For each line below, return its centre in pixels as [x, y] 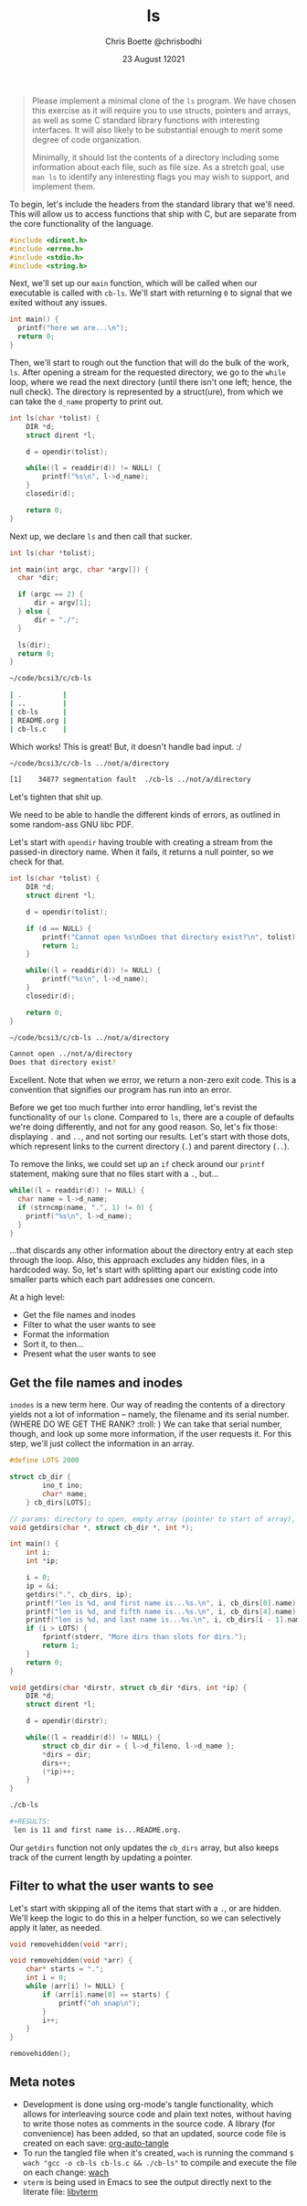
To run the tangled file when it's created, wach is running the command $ [158, 2152]
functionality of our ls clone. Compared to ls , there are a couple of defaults [152, 1118]
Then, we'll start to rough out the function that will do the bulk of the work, [149, 362]
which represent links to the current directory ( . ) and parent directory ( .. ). [149, 1146]
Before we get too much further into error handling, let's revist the [133, 1108]
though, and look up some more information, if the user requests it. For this [151, 1434]
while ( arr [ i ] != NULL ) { [75, 1986]
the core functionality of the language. [81, 223]
